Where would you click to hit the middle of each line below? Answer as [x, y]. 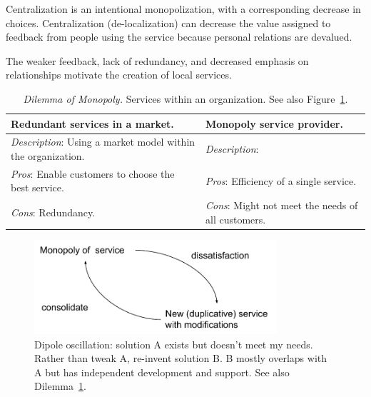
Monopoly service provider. [274, 123]
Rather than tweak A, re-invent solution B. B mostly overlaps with [181, 358]
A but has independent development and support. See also [162, 372]
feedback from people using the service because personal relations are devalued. [179, 37]
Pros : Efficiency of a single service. [281, 180]
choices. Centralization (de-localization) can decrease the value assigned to [168, 22]
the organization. [48, 156]
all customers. [236, 219]
